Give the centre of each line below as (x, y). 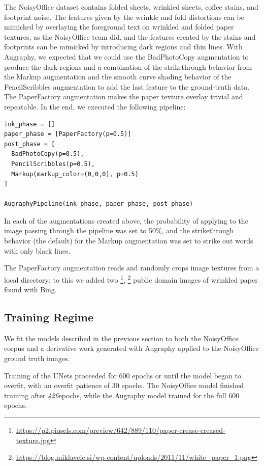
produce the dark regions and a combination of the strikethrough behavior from (128, 66)
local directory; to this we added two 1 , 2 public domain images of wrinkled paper (131, 279)
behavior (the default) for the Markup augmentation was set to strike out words (129, 241)
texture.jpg (33, 440)
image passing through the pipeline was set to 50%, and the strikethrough (119, 230)
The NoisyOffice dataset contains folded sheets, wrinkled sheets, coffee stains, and (131, 7)
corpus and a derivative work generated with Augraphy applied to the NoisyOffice (131, 348)
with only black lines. (37, 250)
